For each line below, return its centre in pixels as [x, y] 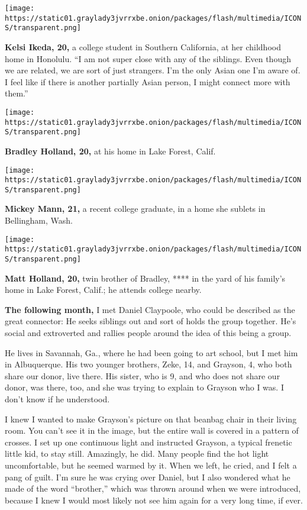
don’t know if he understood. [57, 398]
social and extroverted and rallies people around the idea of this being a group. [148, 333]
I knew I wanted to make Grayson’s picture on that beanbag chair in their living [151, 419]
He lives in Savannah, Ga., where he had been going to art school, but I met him [151, 352]
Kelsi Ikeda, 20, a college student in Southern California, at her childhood [143, 46]
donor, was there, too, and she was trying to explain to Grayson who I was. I [144, 387]
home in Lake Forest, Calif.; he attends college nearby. [103, 290]
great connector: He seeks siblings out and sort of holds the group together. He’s [151, 321]
